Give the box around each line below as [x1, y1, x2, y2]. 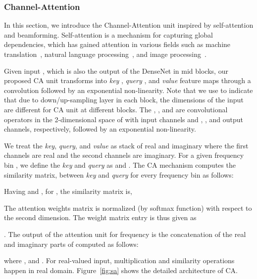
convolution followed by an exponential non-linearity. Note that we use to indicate [4, 85, 253, 95]
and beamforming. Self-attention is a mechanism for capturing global [4, 29, 213, 40]
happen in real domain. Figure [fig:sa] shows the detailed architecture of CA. [4, 265, 238, 275]
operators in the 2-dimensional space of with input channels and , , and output [4, 114, 244, 124]
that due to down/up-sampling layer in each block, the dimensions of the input [4, 94, 244, 105]
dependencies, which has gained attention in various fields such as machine [4, 39, 231, 49]
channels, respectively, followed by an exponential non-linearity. [4, 124, 196, 134]
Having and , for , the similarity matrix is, [4, 186, 132, 196]
